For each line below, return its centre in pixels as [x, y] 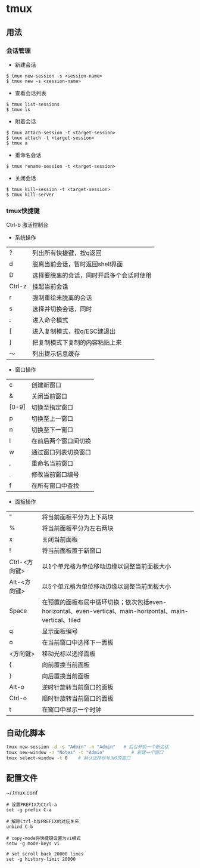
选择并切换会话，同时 [62, 309]
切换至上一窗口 [52, 418]
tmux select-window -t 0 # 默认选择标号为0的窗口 [68, 758]
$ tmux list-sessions [33, 104]
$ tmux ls [18, 109]
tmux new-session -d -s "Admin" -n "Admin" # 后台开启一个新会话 [87, 747]
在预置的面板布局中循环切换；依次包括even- [104, 602]
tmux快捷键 [23, 211]
